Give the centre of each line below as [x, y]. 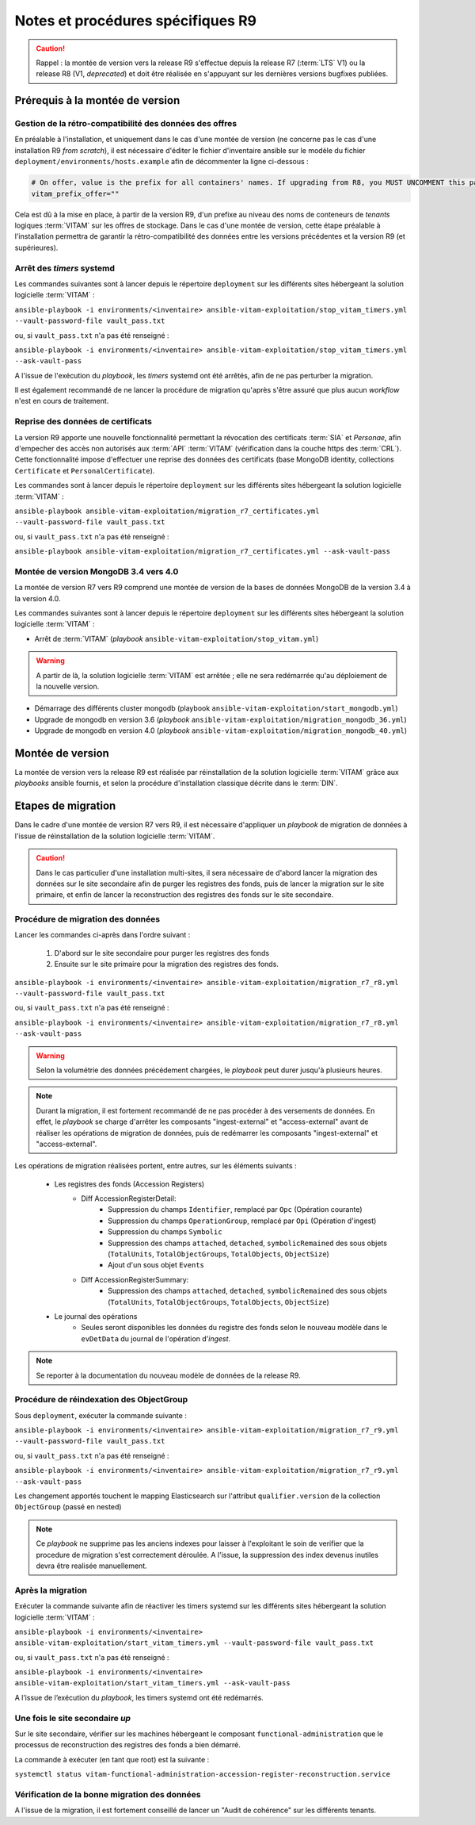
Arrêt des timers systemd [65, 268]
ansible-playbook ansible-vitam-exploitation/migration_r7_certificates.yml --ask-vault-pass [203, 552]
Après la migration [51, 1590]
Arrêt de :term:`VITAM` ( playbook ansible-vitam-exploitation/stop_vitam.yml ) [177, 638]
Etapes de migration [65, 806]
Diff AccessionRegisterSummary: [135, 1279]
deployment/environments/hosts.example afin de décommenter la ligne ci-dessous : [161, 162]
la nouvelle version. [68, 686]
